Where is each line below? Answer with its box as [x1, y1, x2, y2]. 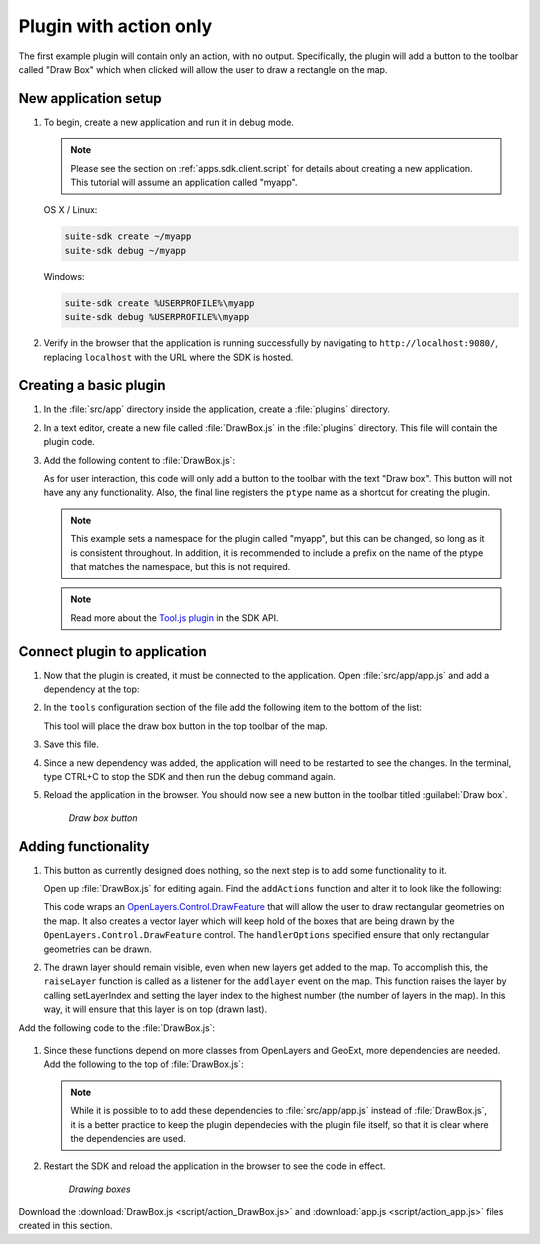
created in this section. [18, 1220, 113, 1232]
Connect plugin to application [18, 643, 207, 660]
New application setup [18, 90, 162, 107]
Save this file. [43, 738, 100, 750]
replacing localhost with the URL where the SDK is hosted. [43, 351, 294, 363]
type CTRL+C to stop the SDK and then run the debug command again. [43, 770, 336, 782]
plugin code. [43, 436, 95, 448]
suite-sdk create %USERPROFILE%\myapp [64, 297, 255, 309]
